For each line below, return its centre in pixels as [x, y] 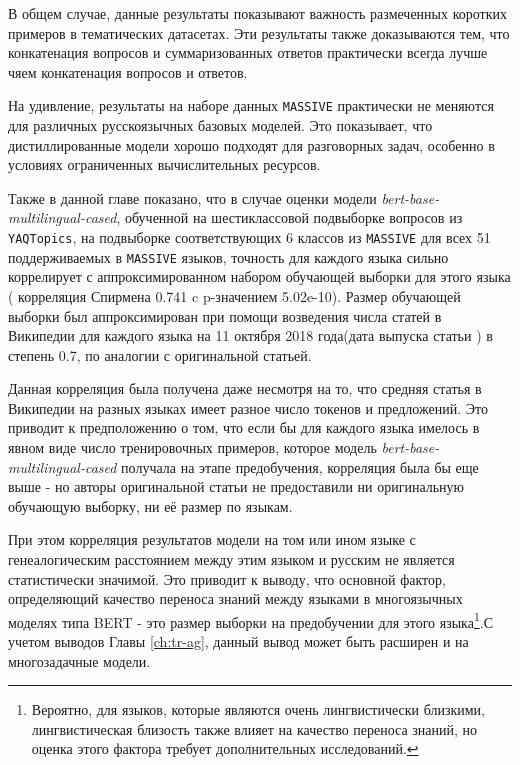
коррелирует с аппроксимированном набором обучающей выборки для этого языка [259, 276]
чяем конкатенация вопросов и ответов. [128, 71]
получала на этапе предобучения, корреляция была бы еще [300, 466]
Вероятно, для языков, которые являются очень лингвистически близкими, [258, 709]
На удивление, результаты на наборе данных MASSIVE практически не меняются [251, 105]
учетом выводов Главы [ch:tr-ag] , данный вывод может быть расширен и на [238, 641]
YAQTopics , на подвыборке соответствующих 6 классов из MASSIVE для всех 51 [249, 237]
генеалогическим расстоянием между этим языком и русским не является [231, 559]
